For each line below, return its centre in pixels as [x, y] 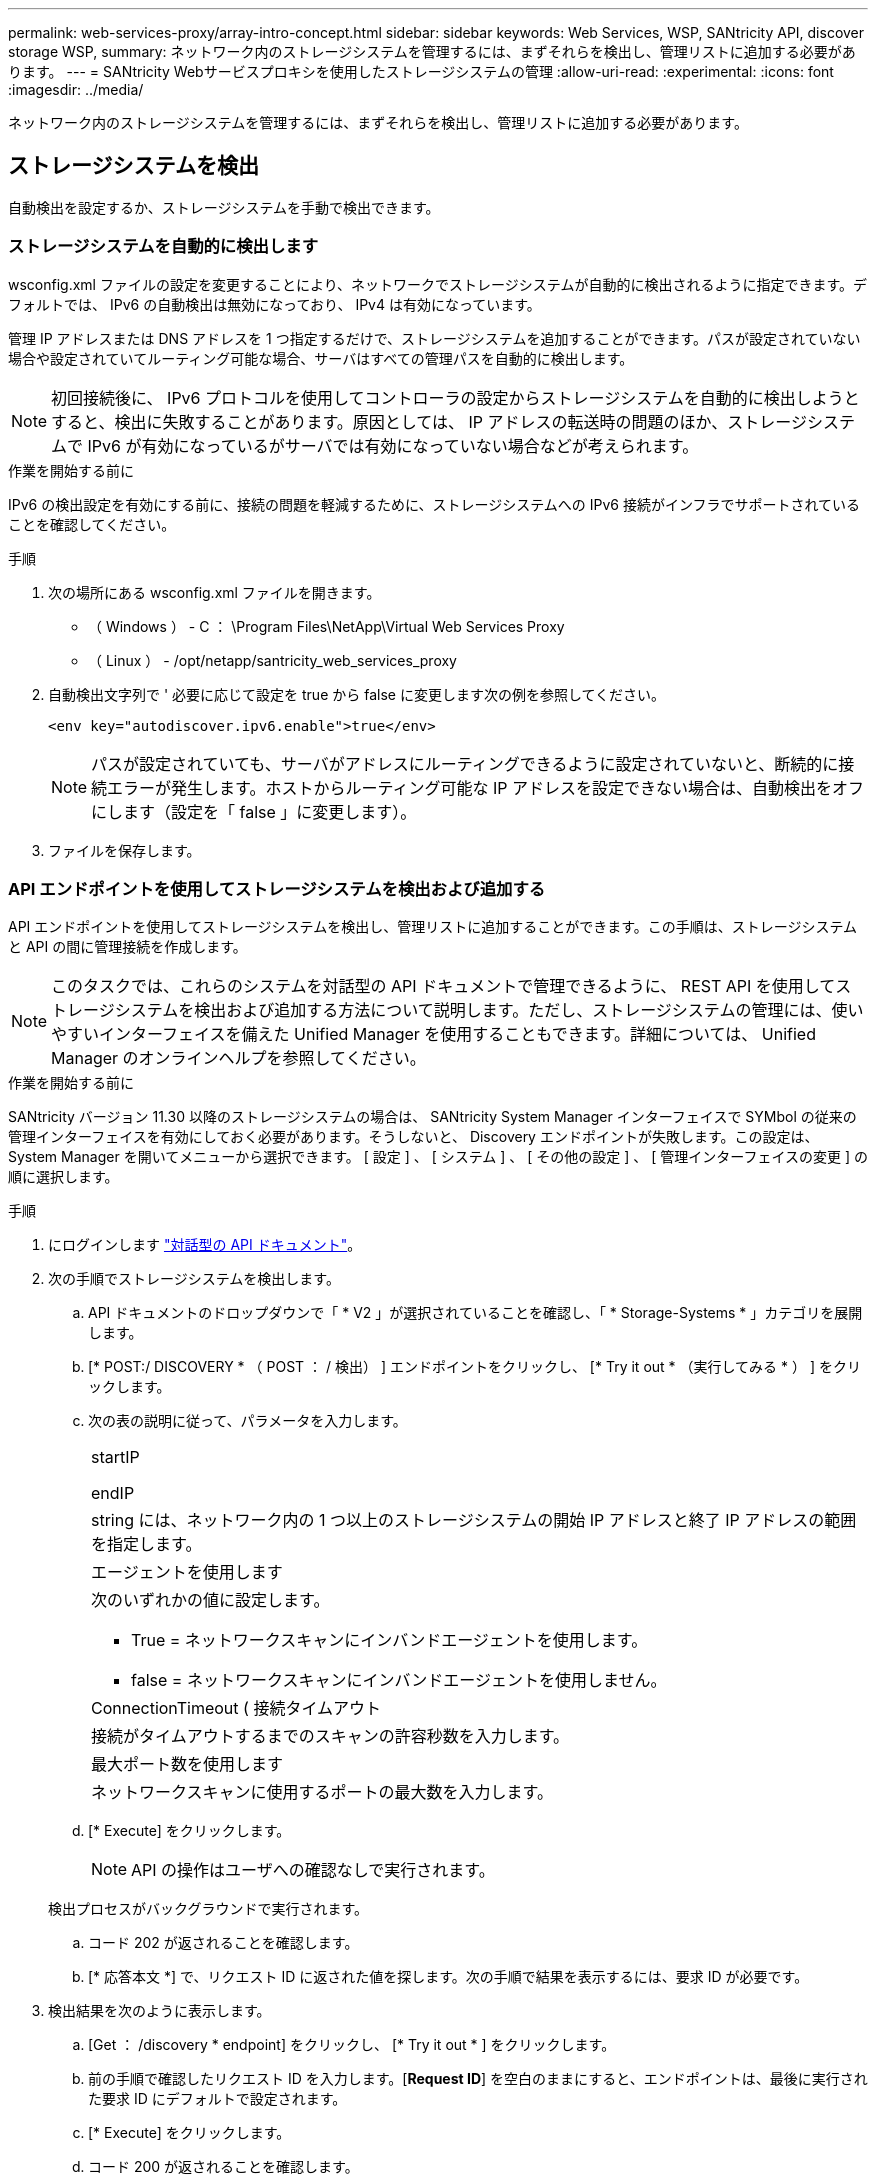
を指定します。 [146, 1544]
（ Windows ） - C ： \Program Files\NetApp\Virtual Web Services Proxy [326, 626]
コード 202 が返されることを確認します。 [223, 1943]
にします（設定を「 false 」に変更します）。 [254, 811]
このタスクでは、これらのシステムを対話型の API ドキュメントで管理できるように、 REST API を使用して [443, 986]
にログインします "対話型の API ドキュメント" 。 [205, 1245]
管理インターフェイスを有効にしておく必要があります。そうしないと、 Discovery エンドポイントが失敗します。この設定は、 [413, 1137]
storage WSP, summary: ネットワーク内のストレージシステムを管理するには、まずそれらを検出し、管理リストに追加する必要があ [432, 51]
